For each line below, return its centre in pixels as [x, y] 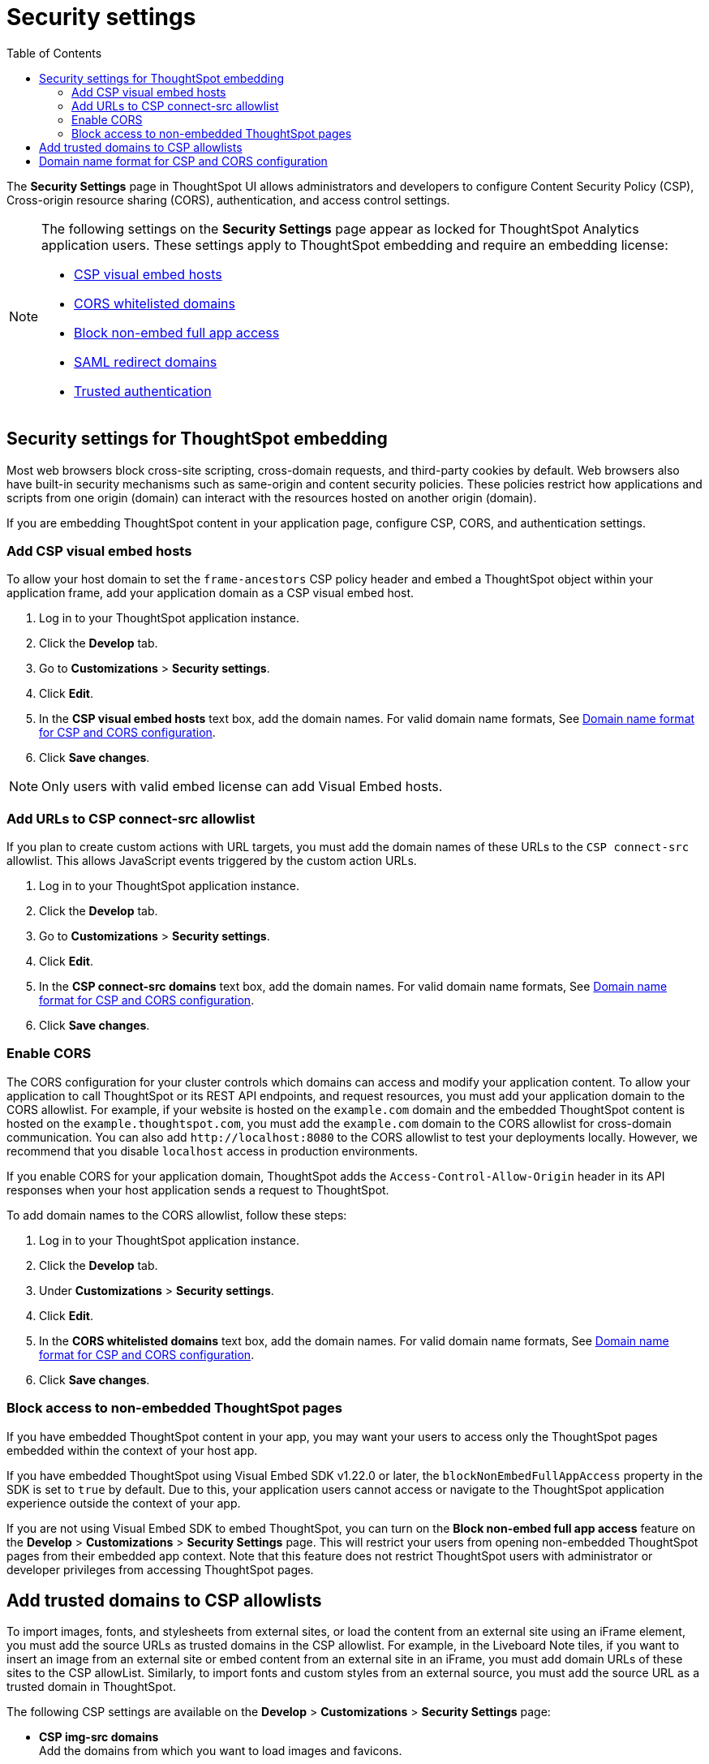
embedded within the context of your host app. [132, 1450]
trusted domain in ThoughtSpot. [91, 1687]
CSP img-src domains [99, 1737]
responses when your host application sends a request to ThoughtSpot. [198, 1190]
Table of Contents [54, 53]
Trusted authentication [143, 391]
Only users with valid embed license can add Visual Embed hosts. [242, 787]
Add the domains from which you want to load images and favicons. [221, 1751]
